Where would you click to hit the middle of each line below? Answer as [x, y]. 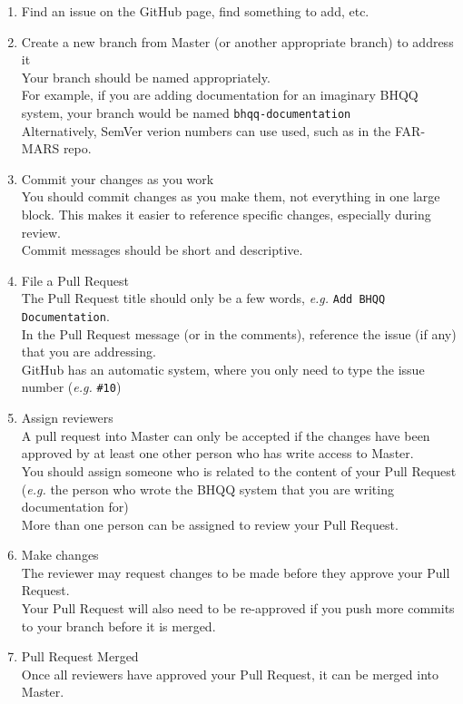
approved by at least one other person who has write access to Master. [217, 453]
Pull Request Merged [80, 656]
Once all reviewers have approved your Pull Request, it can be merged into [230, 674]
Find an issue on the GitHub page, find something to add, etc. [195, 11]
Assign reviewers [67, 418]
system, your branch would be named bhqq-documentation [186, 112]
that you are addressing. [89, 352]
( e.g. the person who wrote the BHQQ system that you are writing [207, 489]
